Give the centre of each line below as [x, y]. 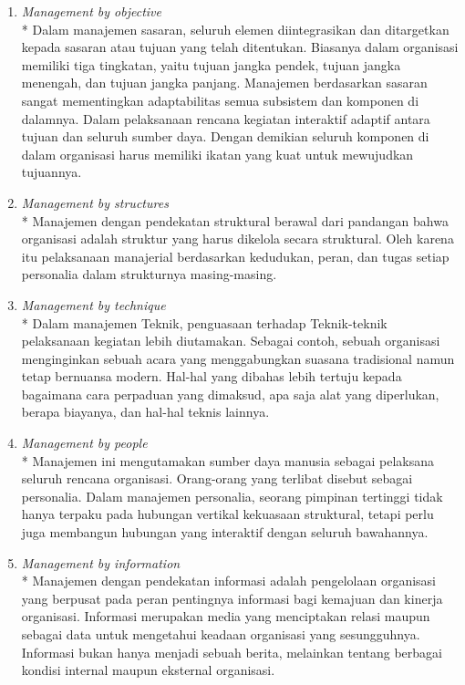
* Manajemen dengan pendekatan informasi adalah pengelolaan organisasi [228, 581]
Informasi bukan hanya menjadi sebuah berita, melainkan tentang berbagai [232, 652]
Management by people [84, 443]
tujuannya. [52, 172]
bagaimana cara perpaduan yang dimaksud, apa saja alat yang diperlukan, [230, 394]
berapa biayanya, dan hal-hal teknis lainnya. [145, 412]
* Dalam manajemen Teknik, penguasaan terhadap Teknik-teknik [204, 322]
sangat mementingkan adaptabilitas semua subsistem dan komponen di [220, 100]
